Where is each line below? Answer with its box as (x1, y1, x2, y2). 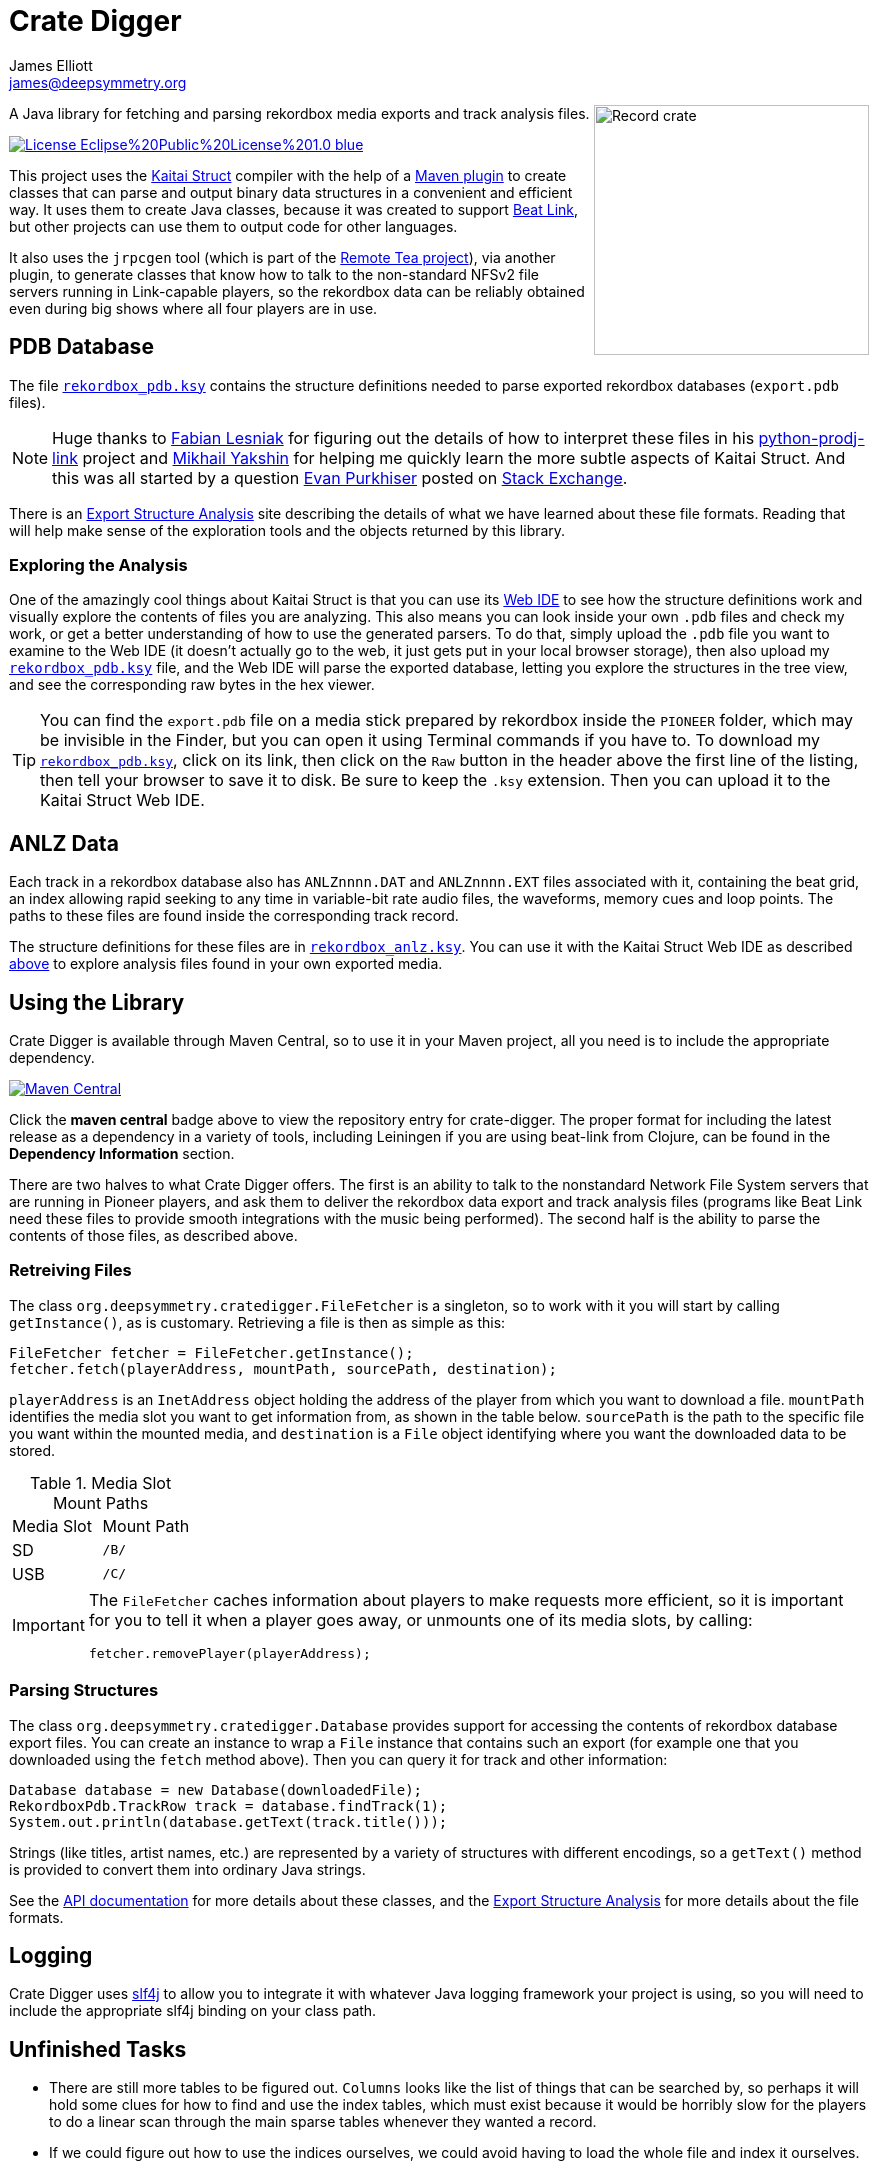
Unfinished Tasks (9, 2036, 187, 2062)
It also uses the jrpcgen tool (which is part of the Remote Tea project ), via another (9, 248, 556, 266)
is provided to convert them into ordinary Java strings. (9, 1860, 366, 1878)
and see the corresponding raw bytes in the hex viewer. (9, 676, 375, 694)
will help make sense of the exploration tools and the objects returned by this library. (9, 521, 566, 539)
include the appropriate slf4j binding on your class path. (9, 2002, 377, 2020)
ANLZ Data (9, 830, 119, 856)
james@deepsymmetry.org (9, 73, 187, 91)
